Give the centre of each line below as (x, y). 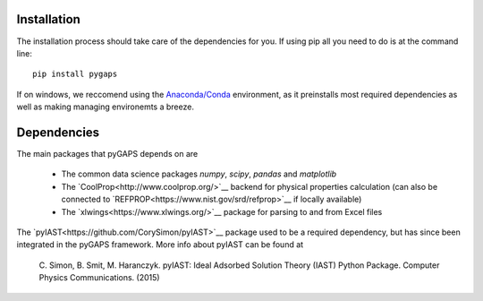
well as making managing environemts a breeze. (105, 107)
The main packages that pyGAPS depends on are (107, 153)
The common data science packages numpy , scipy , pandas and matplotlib (199, 174)
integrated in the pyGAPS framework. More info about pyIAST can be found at (160, 245)
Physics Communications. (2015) (99, 278)
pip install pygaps (75, 74)
